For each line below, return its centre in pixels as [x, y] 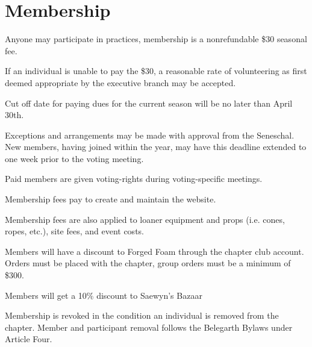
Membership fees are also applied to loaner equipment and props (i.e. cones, [145, 219]
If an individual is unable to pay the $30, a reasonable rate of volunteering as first [156, 71]
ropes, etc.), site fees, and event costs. [74, 231]
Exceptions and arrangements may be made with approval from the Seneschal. [150, 135]
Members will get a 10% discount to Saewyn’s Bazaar [104, 295]
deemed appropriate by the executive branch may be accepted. [120, 82]
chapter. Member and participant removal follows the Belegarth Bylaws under [149, 327]
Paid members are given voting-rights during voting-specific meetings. [134, 179]
